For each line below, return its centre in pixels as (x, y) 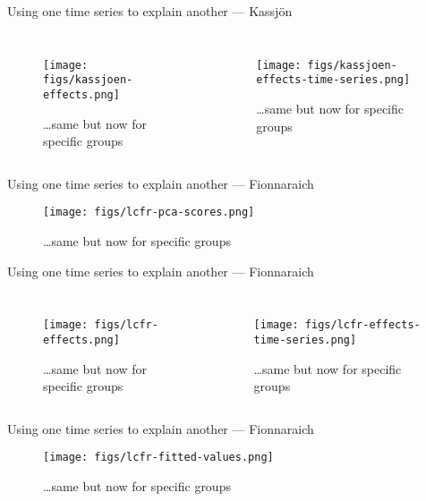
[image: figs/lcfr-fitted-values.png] (158, 458)
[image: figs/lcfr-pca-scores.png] (149, 212)
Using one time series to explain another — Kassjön (150, 11)
